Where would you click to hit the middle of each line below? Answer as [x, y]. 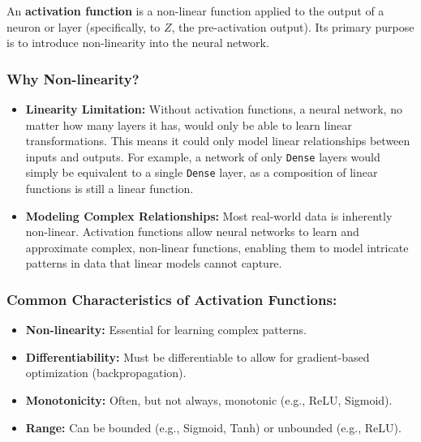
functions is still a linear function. [110, 189]
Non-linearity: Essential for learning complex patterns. [166, 330]
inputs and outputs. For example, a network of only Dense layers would [203, 156]
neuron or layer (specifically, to [84, 26]
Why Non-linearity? [73, 78]
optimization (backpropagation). [106, 373]
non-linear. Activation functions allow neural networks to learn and [192, 232]
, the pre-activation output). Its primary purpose [293, 26]
